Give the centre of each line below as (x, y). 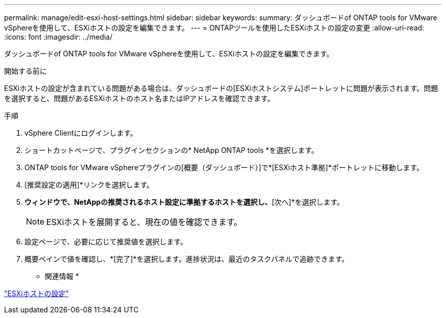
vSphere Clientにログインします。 (81, 133)
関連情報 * (62, 276)
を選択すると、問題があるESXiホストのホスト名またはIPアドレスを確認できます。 (139, 98)
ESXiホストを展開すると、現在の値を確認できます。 (144, 222)
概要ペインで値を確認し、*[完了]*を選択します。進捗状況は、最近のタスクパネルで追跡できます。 (187, 259)
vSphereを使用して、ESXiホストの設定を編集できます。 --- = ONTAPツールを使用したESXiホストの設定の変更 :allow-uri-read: (214, 28)
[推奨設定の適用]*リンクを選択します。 (89, 185)
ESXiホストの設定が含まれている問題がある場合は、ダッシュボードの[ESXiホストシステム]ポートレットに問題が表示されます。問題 (221, 88)
